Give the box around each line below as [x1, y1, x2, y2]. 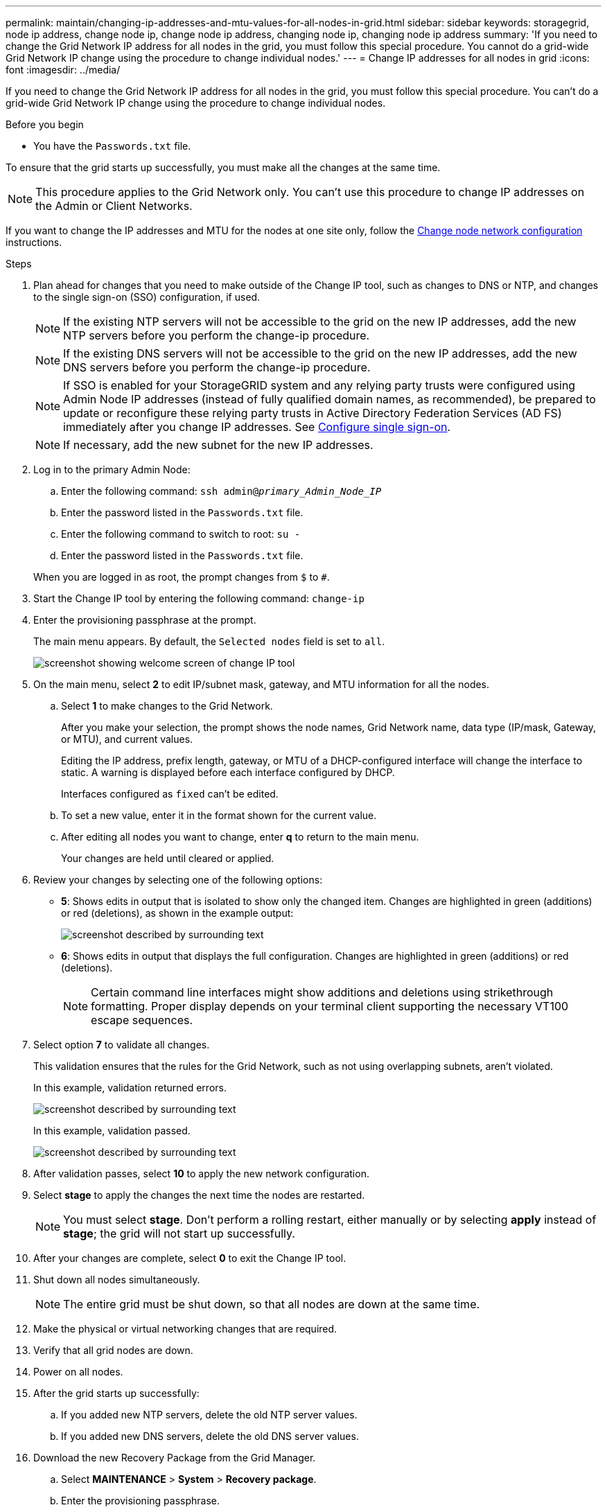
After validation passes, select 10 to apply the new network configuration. [33, 1168, 369, 1179]
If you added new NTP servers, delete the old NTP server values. [61, 1409, 358, 1421]
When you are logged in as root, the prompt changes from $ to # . [33, 571, 330, 583]
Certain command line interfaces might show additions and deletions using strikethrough [91, 985, 554, 999]
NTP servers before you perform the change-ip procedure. [63, 328, 370, 342]
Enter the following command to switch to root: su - [61, 528, 301, 540]
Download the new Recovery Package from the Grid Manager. [33, 1452, 316, 1463]
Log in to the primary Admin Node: [33, 464, 191, 475]
